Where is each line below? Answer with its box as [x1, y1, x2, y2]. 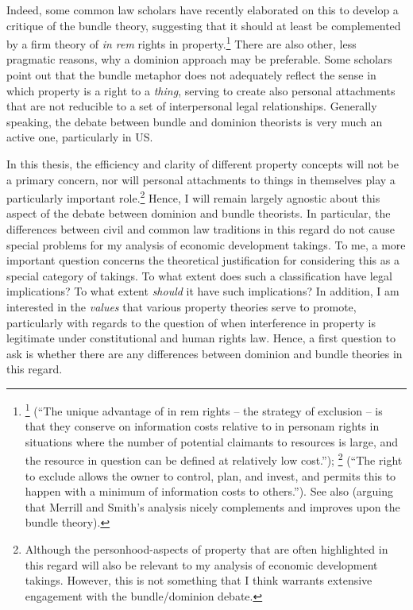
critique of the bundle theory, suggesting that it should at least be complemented [6, 17, 401, 33]
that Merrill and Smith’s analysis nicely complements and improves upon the [25, 498, 400, 515]
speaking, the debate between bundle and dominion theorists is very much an [6, 113, 383, 129]
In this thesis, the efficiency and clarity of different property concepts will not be [6, 156, 399, 172]
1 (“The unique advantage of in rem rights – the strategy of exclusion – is [25, 400, 383, 419]
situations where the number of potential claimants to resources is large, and [25, 433, 399, 450]
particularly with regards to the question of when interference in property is [6, 314, 376, 330]
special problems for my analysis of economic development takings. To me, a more [6, 236, 406, 253]
